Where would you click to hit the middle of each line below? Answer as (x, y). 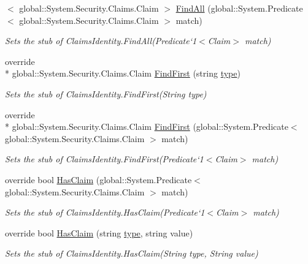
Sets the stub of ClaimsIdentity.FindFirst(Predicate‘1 (104, 159)
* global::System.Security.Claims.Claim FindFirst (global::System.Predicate (147, 126)
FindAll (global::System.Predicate (239, 8)
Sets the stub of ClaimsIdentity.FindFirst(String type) (106, 93)
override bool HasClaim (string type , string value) (99, 232)
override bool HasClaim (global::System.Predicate (98, 179)
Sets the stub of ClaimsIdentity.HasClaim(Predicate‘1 (105, 212)
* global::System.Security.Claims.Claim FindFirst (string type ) (123, 73)
